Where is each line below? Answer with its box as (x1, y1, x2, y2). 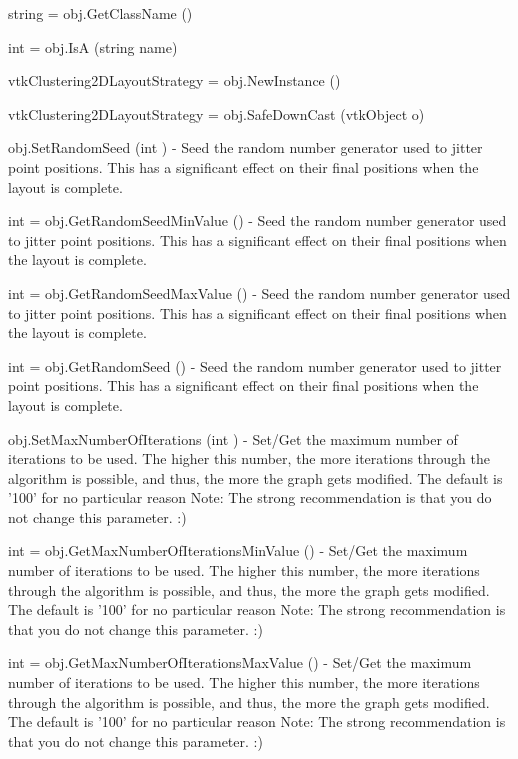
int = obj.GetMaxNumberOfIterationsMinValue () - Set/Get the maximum (8, 540, 468, 561)
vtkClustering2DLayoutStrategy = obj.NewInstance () (8, 70, 341, 91)
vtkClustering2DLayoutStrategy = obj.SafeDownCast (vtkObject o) (8, 103, 425, 124)
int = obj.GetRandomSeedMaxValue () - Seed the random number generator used (8, 282, 511, 303)
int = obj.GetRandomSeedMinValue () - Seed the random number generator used (8, 210, 507, 231)
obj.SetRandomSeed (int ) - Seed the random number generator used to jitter (8, 137, 483, 158)
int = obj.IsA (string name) (8, 36, 178, 57)
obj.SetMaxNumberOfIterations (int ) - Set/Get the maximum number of (8, 428, 458, 449)
